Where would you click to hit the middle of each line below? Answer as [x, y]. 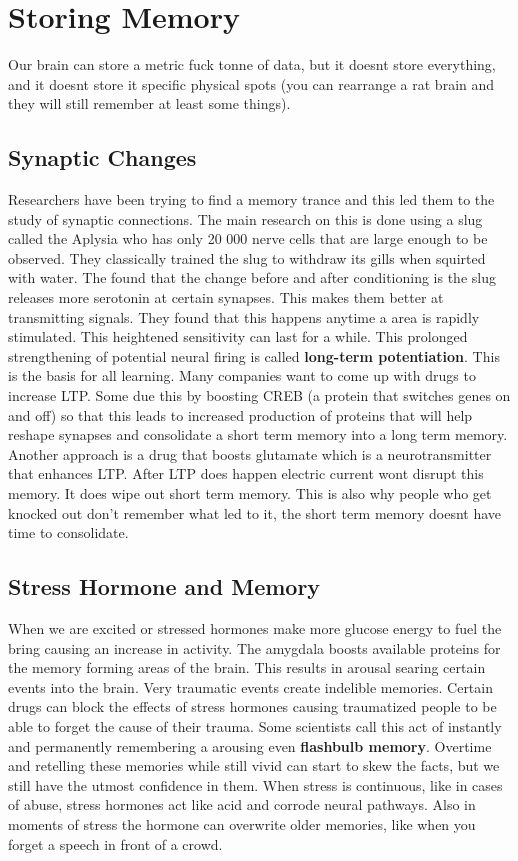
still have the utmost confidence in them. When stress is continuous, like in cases [255, 784]
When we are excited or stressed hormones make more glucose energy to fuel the [255, 628]
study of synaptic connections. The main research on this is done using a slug [245, 218]
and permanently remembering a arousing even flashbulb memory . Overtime [250, 745]
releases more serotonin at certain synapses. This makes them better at [226, 297]
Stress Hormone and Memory [164, 586]
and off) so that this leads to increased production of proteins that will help [240, 414]
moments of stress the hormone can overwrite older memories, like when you [242, 823]
